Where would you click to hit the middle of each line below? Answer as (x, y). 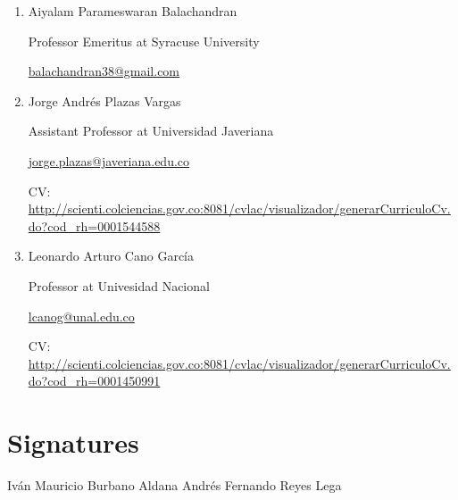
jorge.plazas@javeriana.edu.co (109, 160)
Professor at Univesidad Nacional (119, 285)
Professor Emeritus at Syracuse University (144, 41)
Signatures (73, 442)
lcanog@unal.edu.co (81, 316)
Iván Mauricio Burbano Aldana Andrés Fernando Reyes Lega (175, 485)
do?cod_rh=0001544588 (94, 225)
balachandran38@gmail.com (104, 71)
